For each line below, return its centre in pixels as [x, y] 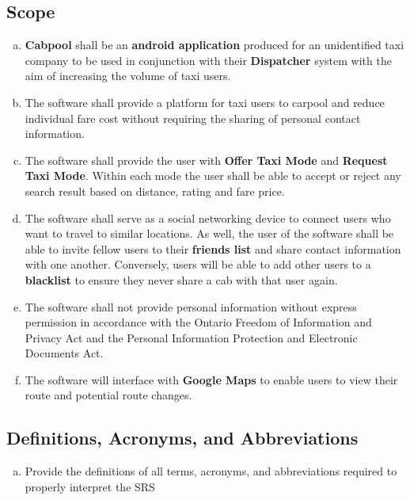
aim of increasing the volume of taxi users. [128, 76]
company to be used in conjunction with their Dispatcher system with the [208, 60]
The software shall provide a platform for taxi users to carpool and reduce [205, 102]
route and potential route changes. [108, 395]
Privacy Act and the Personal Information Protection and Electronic [191, 337]
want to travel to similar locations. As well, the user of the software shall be [209, 233]
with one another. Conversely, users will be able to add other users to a [198, 264]
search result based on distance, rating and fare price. [155, 191]
